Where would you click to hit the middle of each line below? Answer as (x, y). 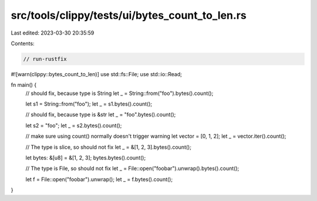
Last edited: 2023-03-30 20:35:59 (53, 33)
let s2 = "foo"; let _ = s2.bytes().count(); (74, 125)
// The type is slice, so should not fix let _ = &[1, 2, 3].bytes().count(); (109, 147)
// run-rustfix (45, 59)
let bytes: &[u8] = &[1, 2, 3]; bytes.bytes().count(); (86, 158)
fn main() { (24, 85)
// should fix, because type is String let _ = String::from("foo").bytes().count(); (119, 93)
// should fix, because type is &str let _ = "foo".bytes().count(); (101, 115)
